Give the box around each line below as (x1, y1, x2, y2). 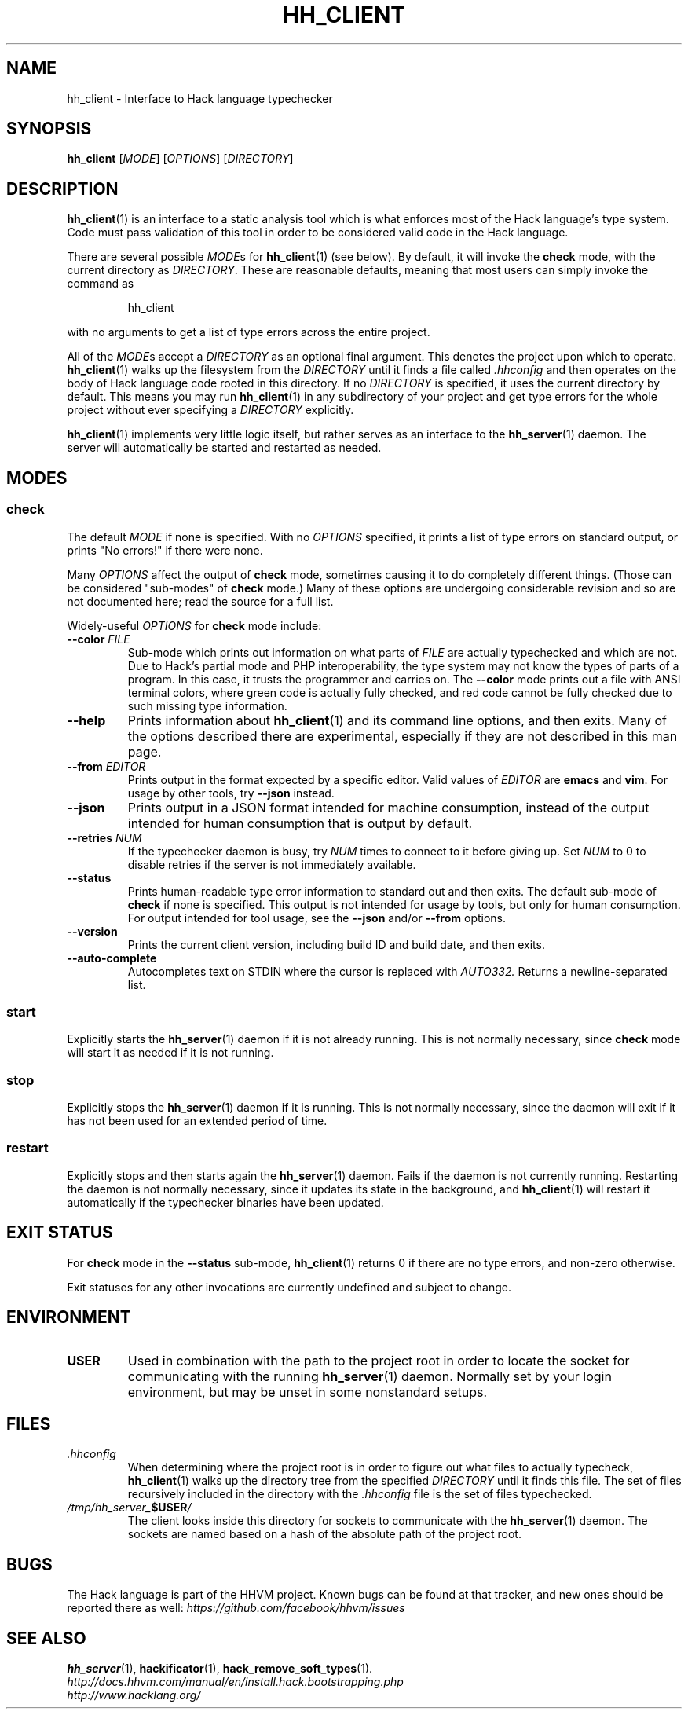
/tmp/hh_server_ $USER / (67, 1500, 192, 1515)
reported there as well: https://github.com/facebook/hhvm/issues (67, 1601, 405, 1615)
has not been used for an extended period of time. (67, 1114, 328, 1127)
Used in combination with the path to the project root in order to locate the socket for (127, 1353, 630, 1369)
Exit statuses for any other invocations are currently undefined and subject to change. (67, 1280, 511, 1294)
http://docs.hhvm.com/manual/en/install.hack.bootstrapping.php (67, 1674, 404, 1688)
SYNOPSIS (6, 119, 92, 139)
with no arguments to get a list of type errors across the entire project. (67, 325, 430, 339)
